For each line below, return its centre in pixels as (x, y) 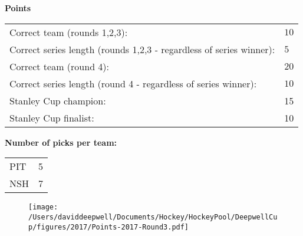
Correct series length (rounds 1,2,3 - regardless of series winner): (142, 49)
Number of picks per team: (61, 142)
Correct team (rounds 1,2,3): (69, 32)
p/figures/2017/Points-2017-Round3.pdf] (109, 227)
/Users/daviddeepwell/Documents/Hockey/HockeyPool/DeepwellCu (153, 217)
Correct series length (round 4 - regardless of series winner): (133, 83)
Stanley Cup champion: (58, 100)
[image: (43, 207)
